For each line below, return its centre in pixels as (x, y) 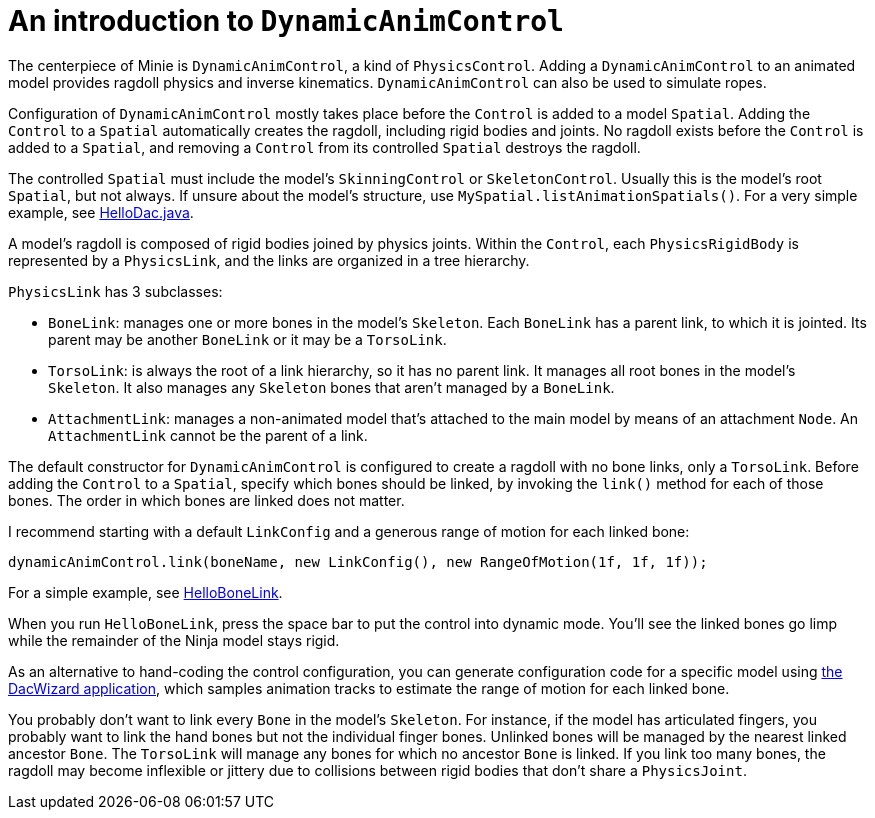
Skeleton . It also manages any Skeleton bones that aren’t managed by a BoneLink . (331, 387)
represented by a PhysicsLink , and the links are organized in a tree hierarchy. (269, 260)
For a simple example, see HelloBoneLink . (145, 592)
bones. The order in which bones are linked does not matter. (206, 500)
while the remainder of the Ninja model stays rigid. (174, 640)
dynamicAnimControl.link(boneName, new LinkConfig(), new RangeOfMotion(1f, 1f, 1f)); (358, 561)
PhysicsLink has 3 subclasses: (115, 291)
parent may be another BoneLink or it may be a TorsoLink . (247, 339)
